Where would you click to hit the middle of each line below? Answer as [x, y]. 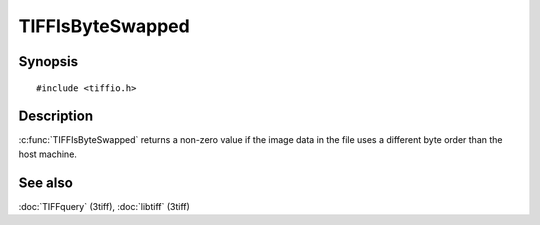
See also [46, 182]
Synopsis [48, 61]
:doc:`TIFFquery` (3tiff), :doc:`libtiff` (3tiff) [104, 206]
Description [56, 116]
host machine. [47, 154]
